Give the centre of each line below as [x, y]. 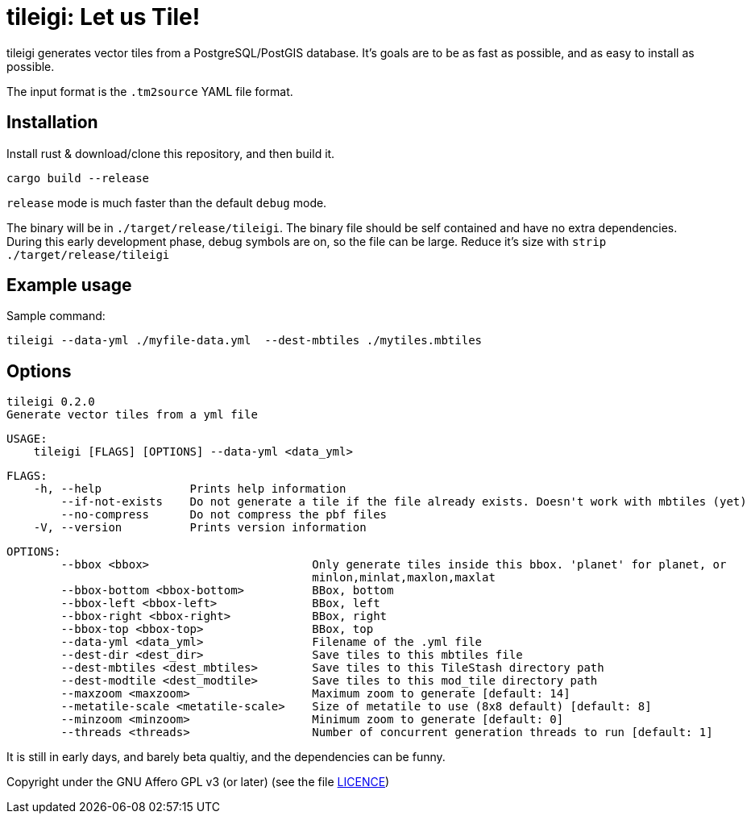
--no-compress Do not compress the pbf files [224, 515]
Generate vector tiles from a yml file [132, 415]
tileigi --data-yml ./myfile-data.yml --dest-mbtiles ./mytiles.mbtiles [245, 341]
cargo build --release [78, 178]
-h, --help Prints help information [190, 489]
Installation [52, 123]
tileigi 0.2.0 [51, 402]
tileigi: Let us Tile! [104, 17]
